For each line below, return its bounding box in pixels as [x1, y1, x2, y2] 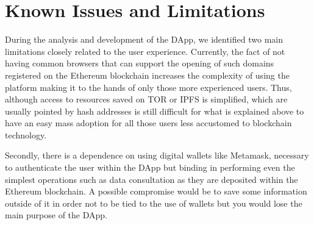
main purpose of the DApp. [5, 209, 107, 221]
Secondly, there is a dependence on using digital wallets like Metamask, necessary [5, 149, 309, 162]
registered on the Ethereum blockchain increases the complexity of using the [5, 68, 290, 81]
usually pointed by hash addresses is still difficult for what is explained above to [5, 104, 304, 117]
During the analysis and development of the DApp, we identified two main [5, 33, 283, 46]
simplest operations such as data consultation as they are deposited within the [5, 173, 298, 185]
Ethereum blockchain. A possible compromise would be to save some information [5, 185, 307, 198]
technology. [5, 128, 47, 141]
